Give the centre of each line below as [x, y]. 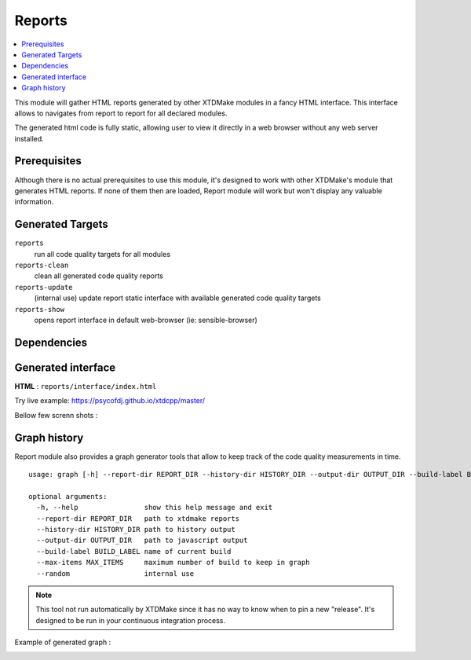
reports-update [44, 287]
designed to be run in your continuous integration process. [131, 620]
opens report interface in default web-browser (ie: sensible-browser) [146, 320]
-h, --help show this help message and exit [155, 508]
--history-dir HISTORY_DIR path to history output [136, 529]
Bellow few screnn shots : [56, 415]
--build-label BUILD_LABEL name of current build [134, 551]
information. [34, 202]
